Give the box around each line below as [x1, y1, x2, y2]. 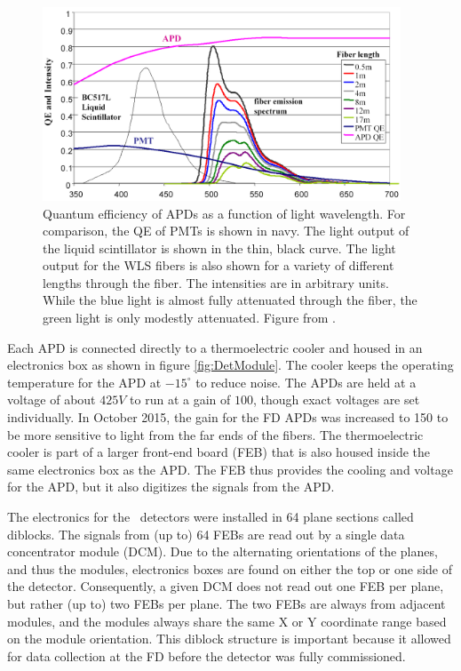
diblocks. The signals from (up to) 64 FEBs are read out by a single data [7, 524, 405, 543]
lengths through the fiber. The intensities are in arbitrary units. [43, 273, 389, 292]
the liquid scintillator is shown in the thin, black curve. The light [43, 238, 396, 257]
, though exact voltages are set [252, 390, 420, 409]
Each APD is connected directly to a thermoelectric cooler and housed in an [7, 338, 423, 356]
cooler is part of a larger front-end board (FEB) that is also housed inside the [7, 443, 431, 461]
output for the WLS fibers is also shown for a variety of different [43, 256, 394, 275]
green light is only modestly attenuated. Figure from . [43, 308, 336, 327]
